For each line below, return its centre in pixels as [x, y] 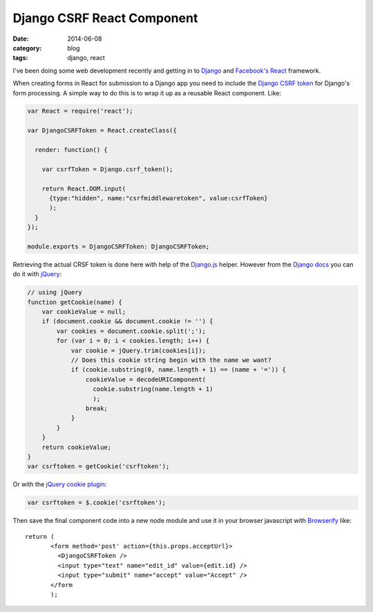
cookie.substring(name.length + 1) [153, 389]
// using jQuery [55, 293]
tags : [20, 58]
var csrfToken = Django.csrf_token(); [107, 169]
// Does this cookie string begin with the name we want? [171, 360]
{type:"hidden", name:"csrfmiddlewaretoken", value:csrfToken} [159, 198]
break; [97, 409]
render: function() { [71, 150]
